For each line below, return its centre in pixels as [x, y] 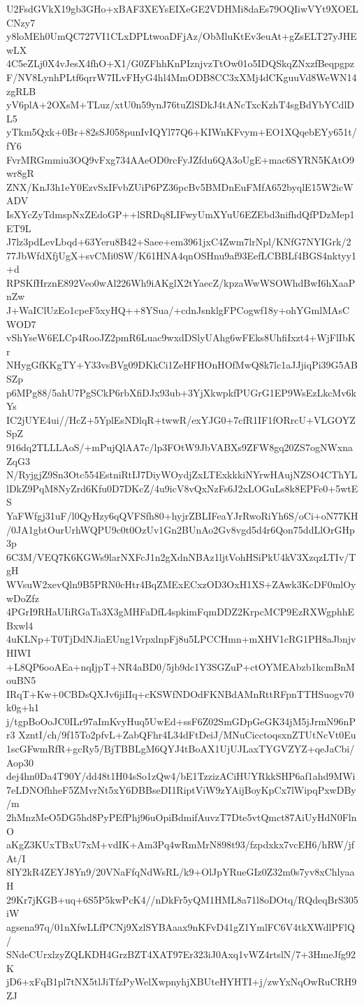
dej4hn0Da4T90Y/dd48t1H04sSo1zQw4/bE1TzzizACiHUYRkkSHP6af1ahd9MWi [181, 776]
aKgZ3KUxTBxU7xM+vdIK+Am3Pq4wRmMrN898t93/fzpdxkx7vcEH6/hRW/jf [181, 844]
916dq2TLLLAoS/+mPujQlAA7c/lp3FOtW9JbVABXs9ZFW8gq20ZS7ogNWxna [180, 447]
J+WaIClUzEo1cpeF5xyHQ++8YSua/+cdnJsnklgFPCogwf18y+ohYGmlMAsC [178, 310]
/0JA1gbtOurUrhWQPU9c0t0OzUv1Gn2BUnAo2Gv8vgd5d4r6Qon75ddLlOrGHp [181, 529]
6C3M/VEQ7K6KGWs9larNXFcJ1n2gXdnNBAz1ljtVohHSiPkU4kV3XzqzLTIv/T [181, 556]
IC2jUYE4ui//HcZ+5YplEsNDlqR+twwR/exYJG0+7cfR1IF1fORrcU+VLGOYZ [181, 419]
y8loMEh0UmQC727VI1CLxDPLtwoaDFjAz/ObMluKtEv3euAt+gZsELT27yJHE [182, 36]
